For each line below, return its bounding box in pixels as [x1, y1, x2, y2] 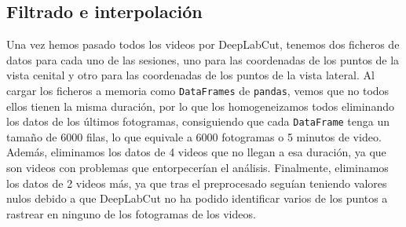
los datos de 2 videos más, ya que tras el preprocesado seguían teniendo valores [6, 174, 387, 191]
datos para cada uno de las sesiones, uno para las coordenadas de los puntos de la [6, 51, 400, 68]
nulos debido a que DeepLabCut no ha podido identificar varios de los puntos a [6, 190, 388, 207]
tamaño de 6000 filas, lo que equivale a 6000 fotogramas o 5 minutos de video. [6, 128, 382, 145]
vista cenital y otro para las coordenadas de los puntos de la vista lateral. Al [6, 67, 375, 83]
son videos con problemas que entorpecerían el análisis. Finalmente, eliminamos [6, 159, 389, 176]
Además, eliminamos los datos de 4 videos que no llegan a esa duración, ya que [6, 144, 386, 160]
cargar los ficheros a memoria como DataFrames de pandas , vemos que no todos [6, 82, 390, 98]
